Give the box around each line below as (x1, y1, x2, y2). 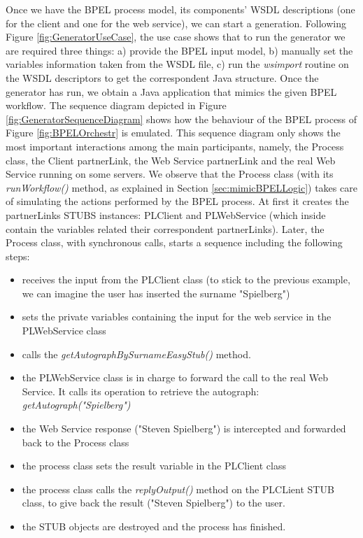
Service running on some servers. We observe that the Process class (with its (6, 167, 334, 181)
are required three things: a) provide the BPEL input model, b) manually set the (6, 43, 353, 57)
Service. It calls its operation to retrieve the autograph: (22, 383, 259, 398)
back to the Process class (22, 434, 129, 449)
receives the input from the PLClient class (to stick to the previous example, (22, 272, 350, 287)
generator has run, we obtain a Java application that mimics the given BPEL (6, 84, 337, 99)
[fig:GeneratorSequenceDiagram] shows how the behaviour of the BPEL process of (6, 111, 357, 126)
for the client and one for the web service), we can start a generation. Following (6, 15, 347, 30)
